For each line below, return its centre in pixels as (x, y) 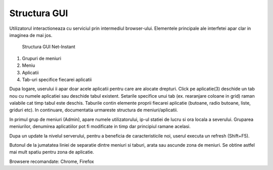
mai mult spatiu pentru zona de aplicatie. (52, 152)
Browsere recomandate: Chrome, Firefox (52, 161)
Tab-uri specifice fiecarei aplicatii (57, 79)
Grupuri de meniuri (42, 58)
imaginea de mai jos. (31, 35)
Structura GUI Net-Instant (49, 47)
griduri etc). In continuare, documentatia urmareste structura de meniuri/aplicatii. (94, 110)
